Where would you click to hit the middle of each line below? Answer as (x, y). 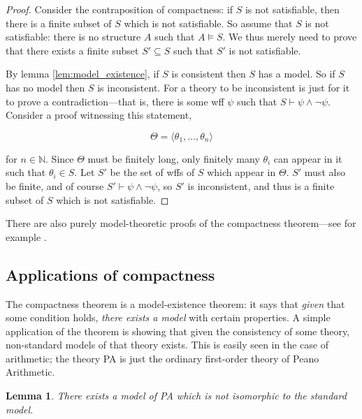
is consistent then (209, 74)
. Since (60, 158)
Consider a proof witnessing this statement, (99, 115)
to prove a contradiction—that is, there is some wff (115, 101)
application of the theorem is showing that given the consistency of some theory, (178, 331)
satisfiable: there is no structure (73, 37)
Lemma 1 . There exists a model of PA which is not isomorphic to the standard (176, 396)
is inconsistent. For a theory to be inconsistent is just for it (224, 87)
